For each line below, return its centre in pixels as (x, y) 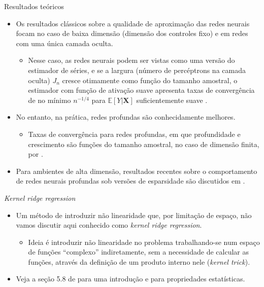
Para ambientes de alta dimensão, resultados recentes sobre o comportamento (137, 171)
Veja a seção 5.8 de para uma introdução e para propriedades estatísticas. (130, 279)
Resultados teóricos (34, 6)
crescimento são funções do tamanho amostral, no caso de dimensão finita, (144, 144)
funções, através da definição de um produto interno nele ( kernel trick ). (139, 261)
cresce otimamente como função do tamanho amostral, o (150, 80)
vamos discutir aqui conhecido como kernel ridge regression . (109, 225)
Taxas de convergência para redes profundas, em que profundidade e (134, 134)
